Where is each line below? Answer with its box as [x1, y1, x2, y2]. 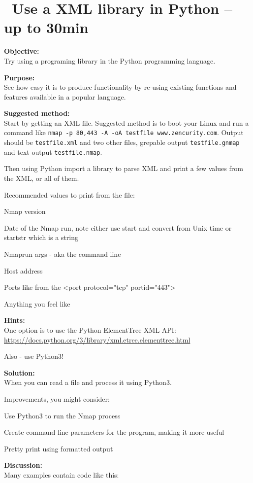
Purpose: [4, 72, 35, 82]
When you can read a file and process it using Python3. [4, 377, 172, 387]
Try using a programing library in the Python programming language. [4, 55, 216, 66]
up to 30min [4, 17, 89, 37]
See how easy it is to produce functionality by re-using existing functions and [4, 82, 237, 92]
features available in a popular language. [4, 91, 126, 102]
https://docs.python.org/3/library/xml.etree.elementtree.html [4, 334, 190, 345]
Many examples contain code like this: [4, 469, 119, 480]
